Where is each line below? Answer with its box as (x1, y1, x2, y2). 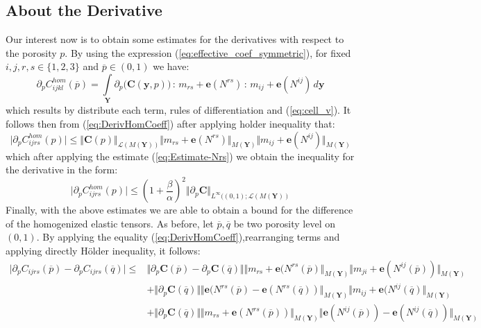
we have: (153, 59, 189, 74)
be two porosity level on (233, 216, 335, 230)
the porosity (6, 45, 57, 60)
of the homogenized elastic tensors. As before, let (6, 216, 214, 230)
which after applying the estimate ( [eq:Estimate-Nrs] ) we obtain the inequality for (6, 148, 355, 163)
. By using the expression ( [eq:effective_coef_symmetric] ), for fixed (65, 45, 351, 60)
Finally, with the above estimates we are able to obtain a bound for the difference (6, 202, 353, 217)
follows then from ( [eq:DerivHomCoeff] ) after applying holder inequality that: (6, 116, 335, 130)
